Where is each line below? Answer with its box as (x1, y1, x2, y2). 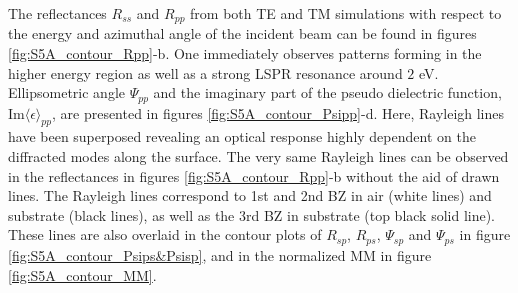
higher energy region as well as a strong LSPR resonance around (8, 62, 403, 83)
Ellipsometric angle (8, 82, 125, 103)
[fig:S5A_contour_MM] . (8, 264, 157, 285)
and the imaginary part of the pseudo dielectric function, (153, 82, 502, 103)
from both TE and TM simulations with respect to (190, 3, 502, 23)
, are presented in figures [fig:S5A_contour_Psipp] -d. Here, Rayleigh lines (51, 102, 505, 123)
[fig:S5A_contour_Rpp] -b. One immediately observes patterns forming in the (8, 43, 482, 64)
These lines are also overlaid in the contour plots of (8, 224, 322, 245)
